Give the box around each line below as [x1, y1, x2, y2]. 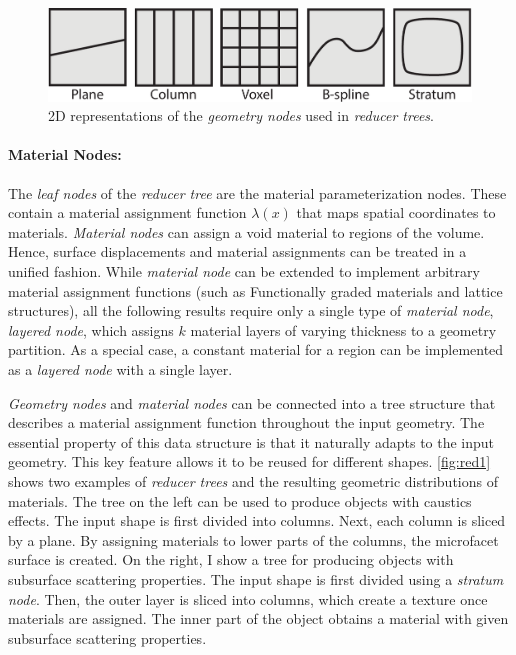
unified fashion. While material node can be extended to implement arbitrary [8, 261, 480, 282]
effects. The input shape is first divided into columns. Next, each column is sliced [8, 510, 506, 531]
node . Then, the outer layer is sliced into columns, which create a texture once [8, 588, 488, 609]
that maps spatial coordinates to [296, 202, 496, 223]
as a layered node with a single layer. [8, 358, 233, 379]
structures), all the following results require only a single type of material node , [8, 300, 494, 321]
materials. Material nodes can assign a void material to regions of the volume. [8, 221, 485, 242]
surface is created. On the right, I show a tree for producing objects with [8, 549, 454, 570]
